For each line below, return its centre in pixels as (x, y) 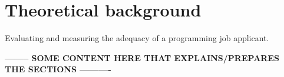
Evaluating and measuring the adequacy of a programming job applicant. (137, 38)
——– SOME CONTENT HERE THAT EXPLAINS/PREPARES (142, 57)
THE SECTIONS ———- (58, 69)
